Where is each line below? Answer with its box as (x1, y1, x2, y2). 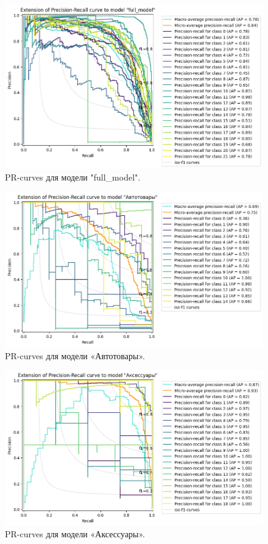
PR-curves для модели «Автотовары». (5, 349, 145, 362)
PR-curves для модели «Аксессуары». (5, 528, 146, 540)
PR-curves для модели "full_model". (5, 171, 141, 184)
